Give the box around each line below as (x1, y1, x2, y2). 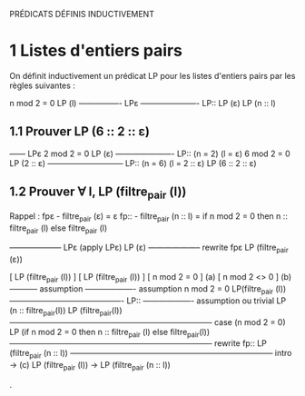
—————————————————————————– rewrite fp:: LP (9, 338, 268, 349)
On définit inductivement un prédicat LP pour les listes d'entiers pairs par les (9, 70, 296, 81)
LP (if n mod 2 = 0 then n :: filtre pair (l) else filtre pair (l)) (9, 326, 211, 340)
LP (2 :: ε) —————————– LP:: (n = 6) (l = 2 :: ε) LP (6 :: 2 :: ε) (9, 157, 257, 168)
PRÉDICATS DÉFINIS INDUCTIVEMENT (9, 9, 154, 19)
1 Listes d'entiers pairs (9, 41, 183, 61)
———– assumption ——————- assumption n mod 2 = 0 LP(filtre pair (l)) (9, 282, 287, 296)
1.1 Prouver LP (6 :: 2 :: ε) (9, 124, 150, 140)
